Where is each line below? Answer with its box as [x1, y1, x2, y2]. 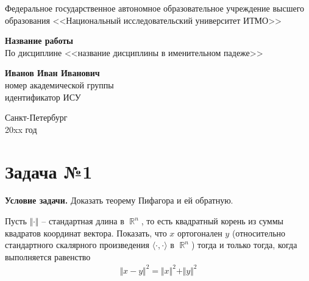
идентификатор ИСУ [5, 90, 81, 103]
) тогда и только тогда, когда [191, 238, 297, 251]
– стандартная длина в [41, 215, 124, 227]
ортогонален [177, 226, 222, 239]
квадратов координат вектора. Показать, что [5, 226, 167, 239]
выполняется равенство [5, 250, 91, 263]
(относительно [232, 226, 286, 239]
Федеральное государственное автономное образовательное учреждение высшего [5, 2, 305, 14]
